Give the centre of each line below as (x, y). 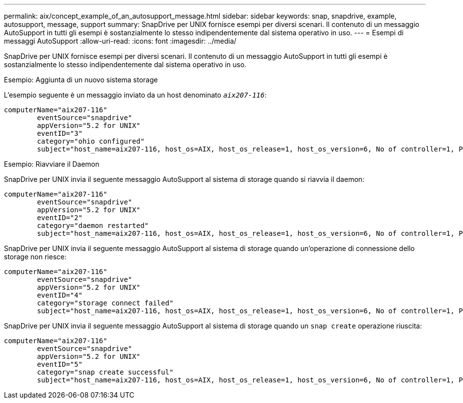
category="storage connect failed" (105, 303)
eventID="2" (60, 218)
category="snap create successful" (105, 372)
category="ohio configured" (91, 141)
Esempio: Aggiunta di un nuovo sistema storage (81, 80)
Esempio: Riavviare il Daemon (52, 164)
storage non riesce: (35, 257)
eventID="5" (60, 364)
